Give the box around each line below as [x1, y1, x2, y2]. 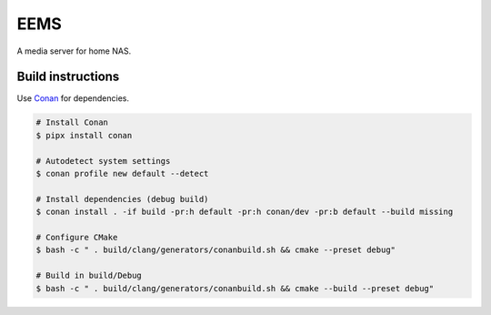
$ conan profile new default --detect [35, 168, 209, 178]
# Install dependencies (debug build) [35, 194, 209, 204]
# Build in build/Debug [35, 270, 143, 281]
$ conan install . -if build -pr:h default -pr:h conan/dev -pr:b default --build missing [35, 207, 454, 218]
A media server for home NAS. [16, 46, 132, 56]
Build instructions [16, 69, 120, 85]
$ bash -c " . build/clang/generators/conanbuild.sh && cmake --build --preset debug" [35, 283, 435, 293]
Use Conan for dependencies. [16, 93, 129, 104]
